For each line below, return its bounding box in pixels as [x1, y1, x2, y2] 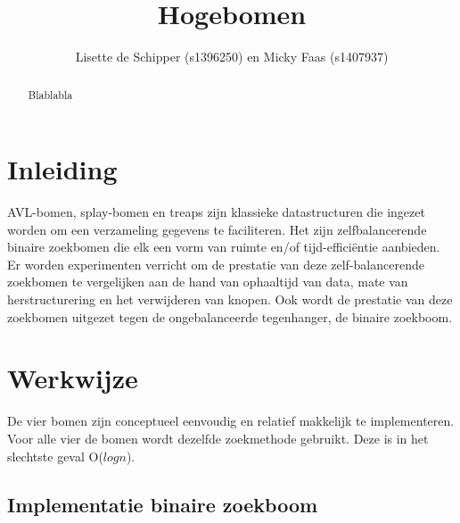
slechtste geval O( [7, 446, 103, 465]
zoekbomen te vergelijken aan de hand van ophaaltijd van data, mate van [7, 272, 408, 291]
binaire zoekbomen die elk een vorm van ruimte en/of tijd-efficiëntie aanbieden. [7, 237, 440, 256]
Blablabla [28, 87, 73, 102]
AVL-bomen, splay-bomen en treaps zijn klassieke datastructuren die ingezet [7, 203, 425, 221]
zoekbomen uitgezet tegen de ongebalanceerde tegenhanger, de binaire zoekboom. [7, 307, 453, 326]
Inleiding [7, 151, 118, 187]
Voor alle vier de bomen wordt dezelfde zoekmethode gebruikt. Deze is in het [7, 428, 429, 447]
